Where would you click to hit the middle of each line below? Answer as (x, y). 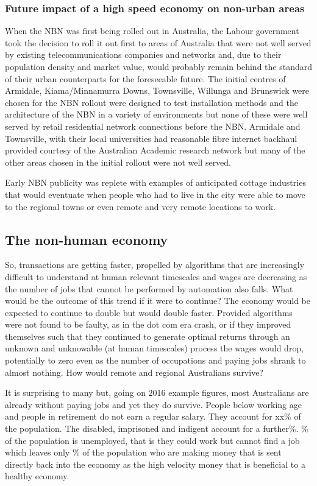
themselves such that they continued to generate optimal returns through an (148, 336)
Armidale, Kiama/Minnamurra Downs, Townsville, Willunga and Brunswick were (157, 90)
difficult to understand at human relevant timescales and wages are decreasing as (156, 276)
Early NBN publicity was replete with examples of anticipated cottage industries (155, 182)
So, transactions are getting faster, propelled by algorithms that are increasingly (155, 265)
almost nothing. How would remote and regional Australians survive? (134, 372)
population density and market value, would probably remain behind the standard (159, 66)
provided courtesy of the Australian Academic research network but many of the (155, 150)
